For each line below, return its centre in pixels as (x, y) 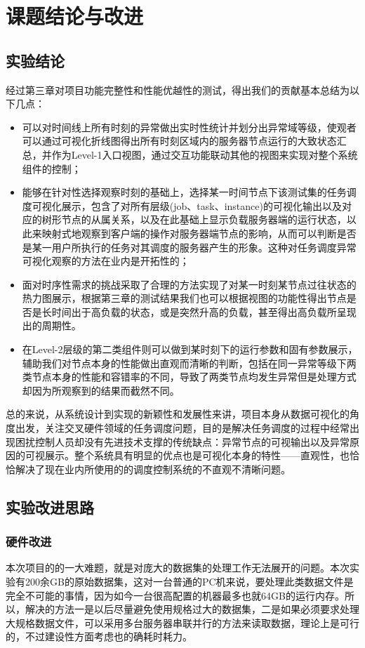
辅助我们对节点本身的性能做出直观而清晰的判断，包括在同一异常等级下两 (189, 363)
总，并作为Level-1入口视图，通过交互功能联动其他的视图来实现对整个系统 (190, 154)
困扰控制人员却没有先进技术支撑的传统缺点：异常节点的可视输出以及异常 (182, 441)
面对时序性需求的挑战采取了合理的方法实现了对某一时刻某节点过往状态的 (189, 284)
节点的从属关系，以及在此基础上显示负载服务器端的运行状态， (204, 219)
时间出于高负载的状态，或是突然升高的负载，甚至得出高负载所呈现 (204, 311)
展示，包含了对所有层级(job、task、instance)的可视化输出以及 (201, 205)
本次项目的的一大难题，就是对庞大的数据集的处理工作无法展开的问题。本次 (178, 568)
